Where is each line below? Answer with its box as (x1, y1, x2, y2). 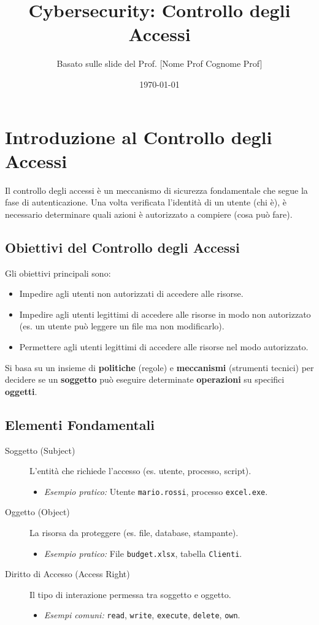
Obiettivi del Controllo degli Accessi (5, 237, 240, 256)
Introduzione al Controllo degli (5, 124, 272, 149)
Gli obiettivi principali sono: (5, 266, 111, 279)
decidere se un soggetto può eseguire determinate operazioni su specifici (5, 373, 285, 386)
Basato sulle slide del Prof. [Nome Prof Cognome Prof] (56, 57, 263, 70)
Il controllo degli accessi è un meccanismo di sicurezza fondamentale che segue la (5, 183, 308, 196)
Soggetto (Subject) (5, 443, 75, 456)
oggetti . (5, 385, 37, 397)
